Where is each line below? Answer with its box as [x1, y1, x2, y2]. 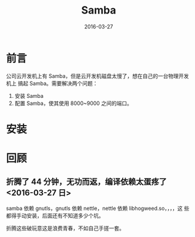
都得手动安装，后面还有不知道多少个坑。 [6, 212, 104, 219]
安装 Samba [14, 92, 44, 99]
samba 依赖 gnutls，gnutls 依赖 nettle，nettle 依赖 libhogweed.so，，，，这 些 [6, 205, 190, 212]
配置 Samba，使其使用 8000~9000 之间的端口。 [14, 100, 132, 107]
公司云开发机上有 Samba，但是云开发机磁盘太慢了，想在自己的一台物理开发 [6, 72, 189, 80]
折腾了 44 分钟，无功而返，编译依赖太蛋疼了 [6, 177, 167, 187]
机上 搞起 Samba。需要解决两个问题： [6, 80, 98, 87]
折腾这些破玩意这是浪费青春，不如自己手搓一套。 [6, 225, 125, 232]
